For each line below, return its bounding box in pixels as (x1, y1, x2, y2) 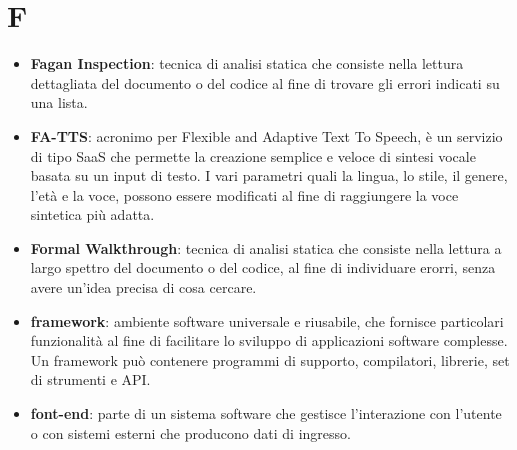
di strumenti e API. (30, 369, 151, 390)
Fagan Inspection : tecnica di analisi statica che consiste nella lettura (30, 53, 464, 74)
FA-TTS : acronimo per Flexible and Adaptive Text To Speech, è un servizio (30, 125, 503, 146)
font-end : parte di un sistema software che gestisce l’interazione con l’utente (30, 403, 502, 424)
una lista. (30, 92, 88, 113)
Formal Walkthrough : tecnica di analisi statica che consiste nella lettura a (30, 237, 502, 258)
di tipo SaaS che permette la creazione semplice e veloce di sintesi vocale (30, 145, 476, 166)
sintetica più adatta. (30, 204, 155, 225)
